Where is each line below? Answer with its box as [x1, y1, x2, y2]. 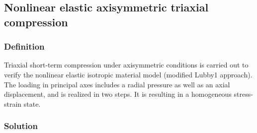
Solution [4, 120, 38, 132]
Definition [4, 40, 45, 53]
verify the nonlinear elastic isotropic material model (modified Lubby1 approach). [4, 69, 253, 79]
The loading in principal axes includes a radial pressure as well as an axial [4, 79, 230, 89]
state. [23, 98, 41, 109]
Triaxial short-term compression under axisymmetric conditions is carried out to [4, 60, 249, 70]
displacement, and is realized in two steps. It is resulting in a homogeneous [4, 89, 232, 99]
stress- [234, 89, 253, 99]
